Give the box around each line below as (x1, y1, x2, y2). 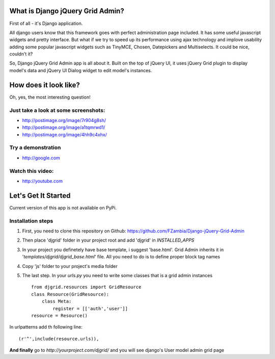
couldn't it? (9, 51, 33, 57)
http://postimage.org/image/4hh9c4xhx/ (22, 131, 107, 137)
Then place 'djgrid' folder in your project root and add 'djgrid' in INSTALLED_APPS (22, 237, 195, 244)
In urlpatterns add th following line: (9, 324, 82, 330)
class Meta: (41, 298, 72, 305)
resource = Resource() (31, 313, 88, 318)
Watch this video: (9, 167, 54, 174)
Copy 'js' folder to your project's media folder (22, 263, 118, 269)
